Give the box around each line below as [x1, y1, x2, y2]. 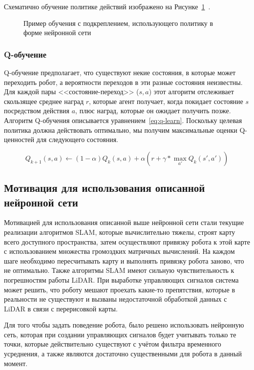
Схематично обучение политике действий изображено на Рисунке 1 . [4, 1, 211, 11]
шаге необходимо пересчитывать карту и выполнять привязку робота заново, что [4, 255, 244, 266]
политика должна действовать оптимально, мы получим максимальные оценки [4, 124, 237, 135]
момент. [4, 358, 28, 368]
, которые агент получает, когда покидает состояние [89, 96, 243, 106]
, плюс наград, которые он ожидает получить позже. [75, 105, 231, 116]
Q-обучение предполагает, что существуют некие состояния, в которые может [4, 67, 236, 77]
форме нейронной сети [23, 27, 91, 38]
